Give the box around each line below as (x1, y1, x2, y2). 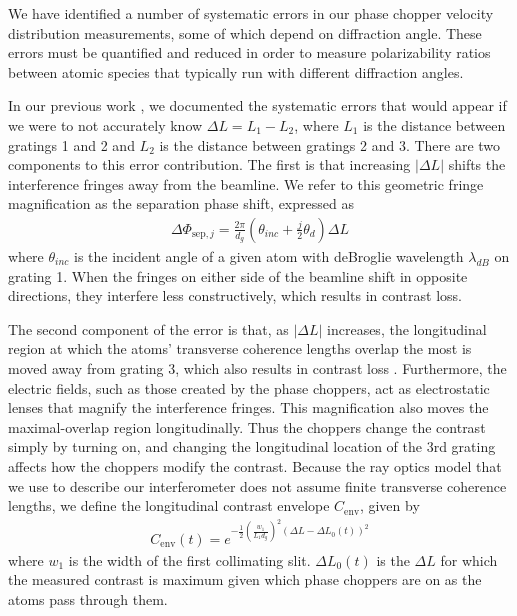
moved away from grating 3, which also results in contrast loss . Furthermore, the (8, 357, 507, 378)
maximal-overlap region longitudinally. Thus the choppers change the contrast (8, 416, 486, 437)
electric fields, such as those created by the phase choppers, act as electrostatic (8, 377, 490, 398)
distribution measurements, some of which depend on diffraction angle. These (8, 22, 482, 43)
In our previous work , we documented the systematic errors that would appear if (8, 95, 507, 116)
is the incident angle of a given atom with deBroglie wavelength (74, 245, 464, 266)
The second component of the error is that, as (8, 318, 289, 339)
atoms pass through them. (8, 588, 168, 609)
